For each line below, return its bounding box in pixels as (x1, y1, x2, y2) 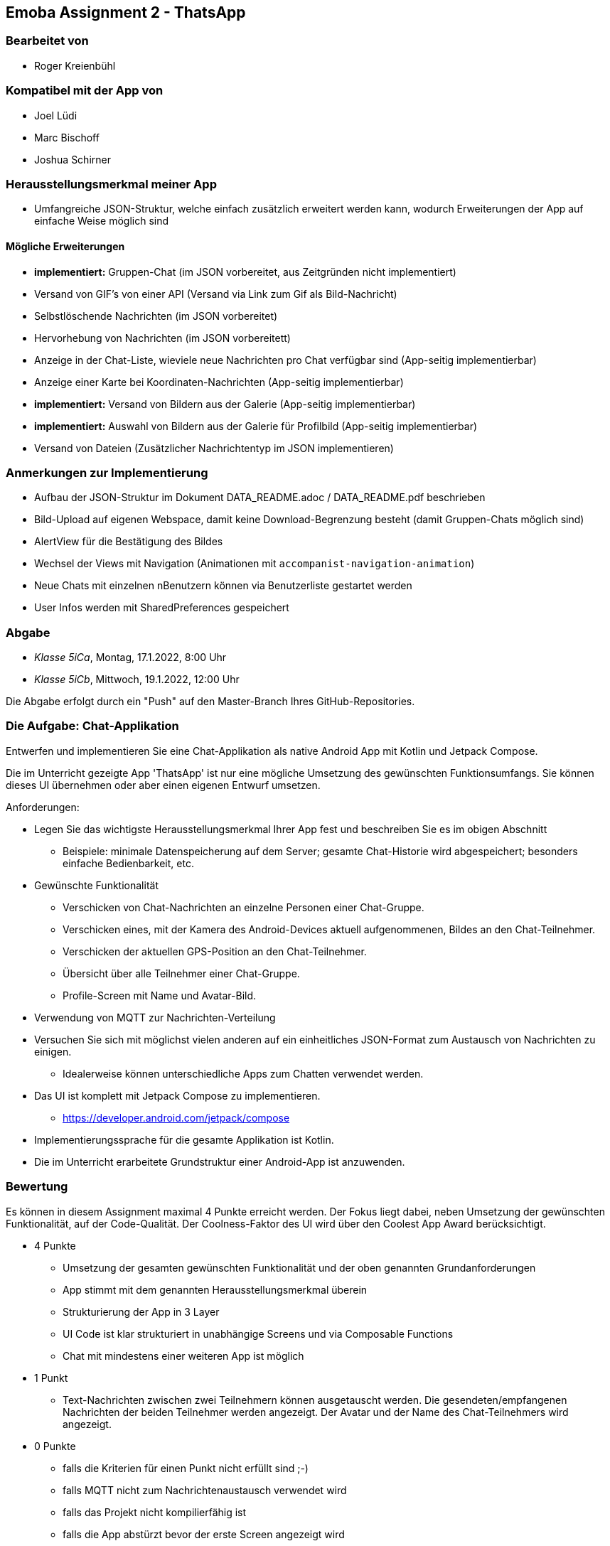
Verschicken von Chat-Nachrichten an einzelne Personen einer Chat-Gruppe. (63, 901, 424, 913)
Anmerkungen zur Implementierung (6, 465, 208, 480)
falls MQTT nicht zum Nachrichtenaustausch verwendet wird (63, 1483, 347, 1496)
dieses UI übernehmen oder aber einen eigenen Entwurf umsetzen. (6, 778, 321, 791)
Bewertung (6, 1179, 68, 1194)
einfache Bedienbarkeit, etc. (63, 857, 194, 869)
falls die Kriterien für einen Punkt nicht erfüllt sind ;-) (63, 1461, 309, 1474)
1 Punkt (34, 1371, 68, 1384)
